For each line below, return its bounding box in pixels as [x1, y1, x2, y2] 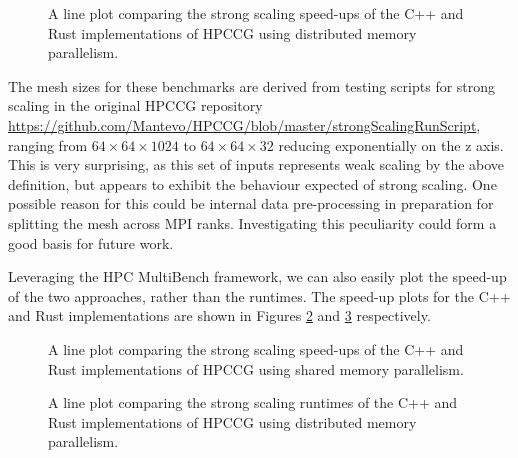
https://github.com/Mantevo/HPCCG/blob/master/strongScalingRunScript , [8, 114, 481, 135]
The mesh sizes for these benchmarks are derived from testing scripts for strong [8, 75, 496, 96]
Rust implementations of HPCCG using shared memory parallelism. [48, 358, 464, 379]
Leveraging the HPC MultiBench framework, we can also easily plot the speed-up [8, 266, 507, 287]
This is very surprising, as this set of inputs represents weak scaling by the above [8, 154, 505, 175]
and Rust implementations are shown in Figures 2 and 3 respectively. [8, 305, 431, 326]
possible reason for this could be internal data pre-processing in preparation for [8, 193, 494, 214]
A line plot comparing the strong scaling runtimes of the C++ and [48, 392, 458, 413]
